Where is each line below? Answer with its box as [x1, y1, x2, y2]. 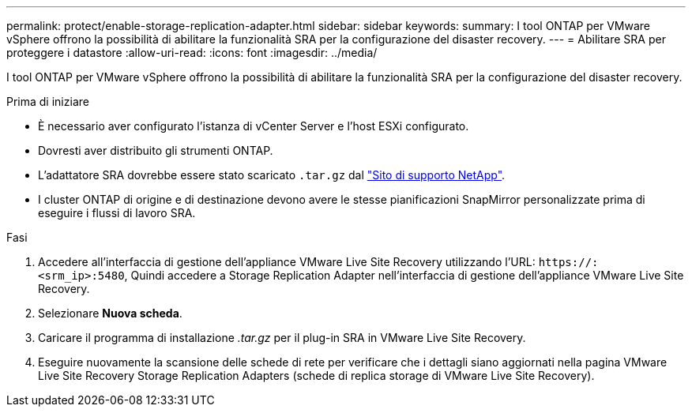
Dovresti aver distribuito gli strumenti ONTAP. [38, 144, 273, 157]
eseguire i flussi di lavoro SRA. [38, 206, 196, 220]
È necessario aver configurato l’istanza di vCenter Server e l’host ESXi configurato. [38, 119, 469, 133]
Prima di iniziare [6, 95, 89, 108]
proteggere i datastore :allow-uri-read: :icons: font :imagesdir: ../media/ [6, 46, 378, 59]
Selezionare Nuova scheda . [38, 306, 182, 320]
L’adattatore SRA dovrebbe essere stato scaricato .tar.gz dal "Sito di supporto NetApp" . [38, 168, 506, 182]
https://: [538, 256, 599, 268]
